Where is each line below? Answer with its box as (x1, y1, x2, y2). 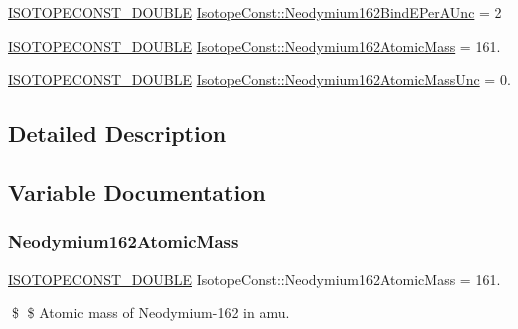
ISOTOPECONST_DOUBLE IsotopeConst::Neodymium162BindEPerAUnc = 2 (8, 2, 502, 22)
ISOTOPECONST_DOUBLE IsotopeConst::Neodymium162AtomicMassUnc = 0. (8, 69, 511, 90)
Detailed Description (8, 118, 227, 149)
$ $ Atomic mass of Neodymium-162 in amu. (11, 302, 290, 323)
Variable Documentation (8, 176, 266, 207)
